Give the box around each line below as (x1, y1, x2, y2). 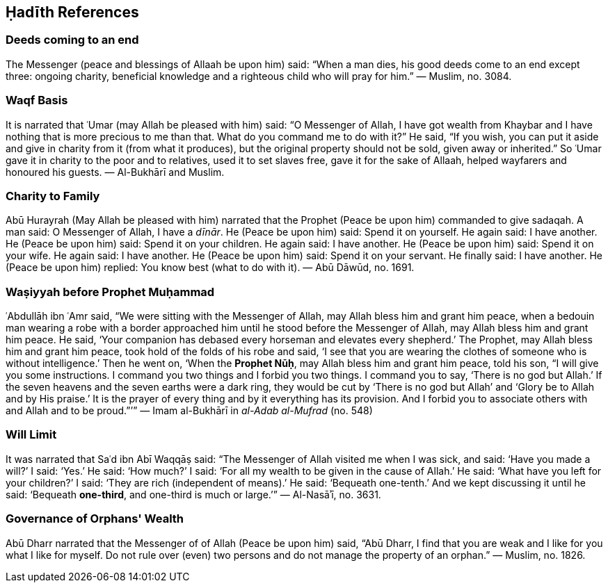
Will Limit (6, 427, 57, 442)
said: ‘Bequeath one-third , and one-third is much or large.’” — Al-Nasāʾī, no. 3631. (6, 488, 381, 500)
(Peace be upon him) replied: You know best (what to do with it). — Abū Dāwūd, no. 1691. (6, 261, 415, 274)
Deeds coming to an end (6, 33, 139, 47)
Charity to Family (6, 188, 100, 203)
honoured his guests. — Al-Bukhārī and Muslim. (6, 165, 225, 178)
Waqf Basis (6, 93, 68, 108)
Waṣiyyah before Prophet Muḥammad (6, 284, 215, 299)
